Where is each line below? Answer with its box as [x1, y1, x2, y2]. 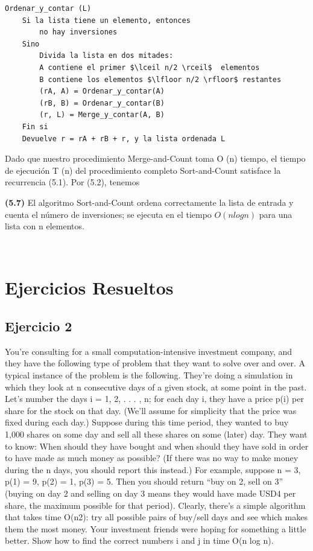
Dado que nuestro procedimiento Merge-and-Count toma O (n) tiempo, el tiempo [5, 152, 306, 165]
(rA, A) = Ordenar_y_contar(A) [39, 87, 165, 96]
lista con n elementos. [5, 220, 84, 232]
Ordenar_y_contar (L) [5, 4, 92, 13]
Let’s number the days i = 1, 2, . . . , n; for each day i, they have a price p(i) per [5, 392, 304, 405]
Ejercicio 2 [5, 317, 72, 336]
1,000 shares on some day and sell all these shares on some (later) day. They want [5, 428, 308, 441]
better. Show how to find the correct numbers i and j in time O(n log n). [5, 534, 274, 547]
